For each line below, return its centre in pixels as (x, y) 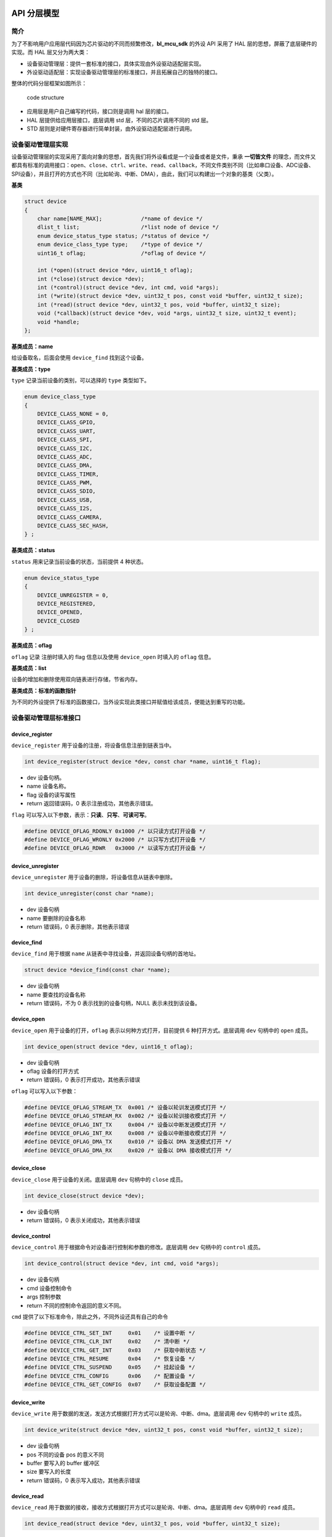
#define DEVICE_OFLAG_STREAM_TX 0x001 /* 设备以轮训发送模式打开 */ (125, 1107)
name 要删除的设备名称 (56, 918)
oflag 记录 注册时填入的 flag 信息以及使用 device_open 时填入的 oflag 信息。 (113, 657)
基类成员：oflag (32, 646)
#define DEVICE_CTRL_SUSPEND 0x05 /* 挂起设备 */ (110, 1367)
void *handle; (58, 322)
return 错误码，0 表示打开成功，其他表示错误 (84, 1080)
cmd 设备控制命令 (49, 1288)
